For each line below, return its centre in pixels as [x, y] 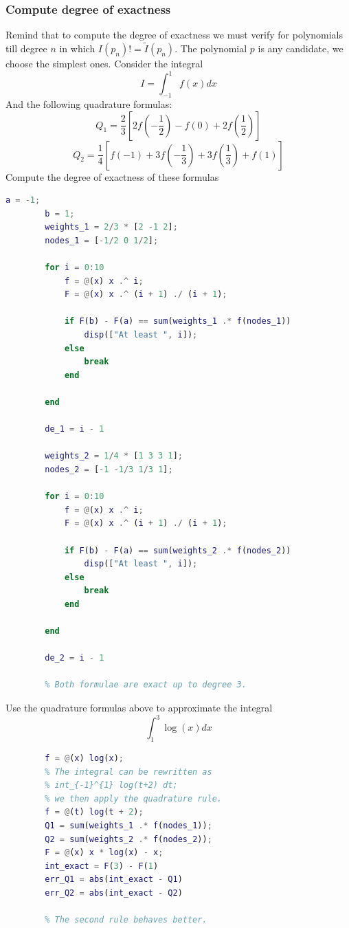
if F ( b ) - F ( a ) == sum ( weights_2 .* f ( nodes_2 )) [178, 550]
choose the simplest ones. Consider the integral [104, 64]
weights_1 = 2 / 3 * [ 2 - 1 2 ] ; [111, 227]
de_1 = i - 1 [75, 429]
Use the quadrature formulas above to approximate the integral [139, 708]
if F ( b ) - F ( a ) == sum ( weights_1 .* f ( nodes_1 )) [178, 321]
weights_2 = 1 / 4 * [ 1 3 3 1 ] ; [114, 456]
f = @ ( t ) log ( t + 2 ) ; [94, 812]
